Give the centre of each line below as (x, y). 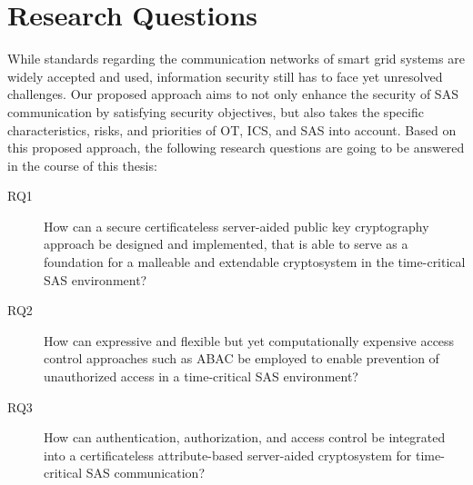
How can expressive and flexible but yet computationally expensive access (249, 340)
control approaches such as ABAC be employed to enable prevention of (242, 358)
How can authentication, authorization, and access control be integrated (245, 437)
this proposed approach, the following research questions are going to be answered (236, 148)
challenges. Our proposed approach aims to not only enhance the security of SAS (233, 94)
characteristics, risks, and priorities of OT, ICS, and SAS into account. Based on (232, 129)
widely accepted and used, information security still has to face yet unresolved (225, 76)
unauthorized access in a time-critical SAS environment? (201, 376)
